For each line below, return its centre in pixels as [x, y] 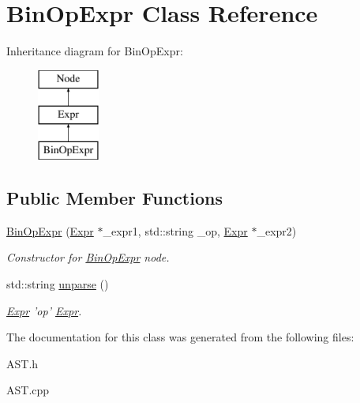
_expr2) [277, 230]
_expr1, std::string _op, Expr [175, 230]
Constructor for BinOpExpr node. [88, 257]
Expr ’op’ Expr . [44, 310]
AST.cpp [28, 390]
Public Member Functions [114, 198]
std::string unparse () [58, 284]
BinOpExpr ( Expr [50, 230]
